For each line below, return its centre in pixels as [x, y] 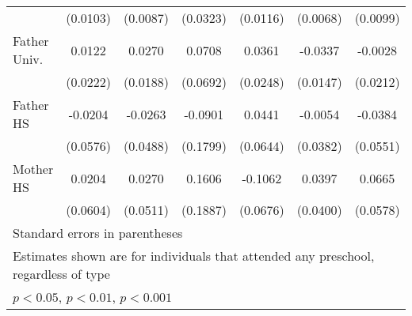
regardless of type [61, 274]
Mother [33, 169]
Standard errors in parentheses [98, 233]
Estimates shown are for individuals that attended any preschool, [194, 256]
